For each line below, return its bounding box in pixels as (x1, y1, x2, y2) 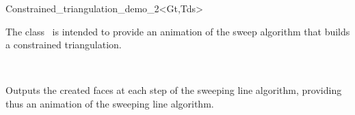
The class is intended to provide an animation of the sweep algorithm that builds (5, 24, 350, 38)
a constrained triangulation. (5, 37, 122, 52)
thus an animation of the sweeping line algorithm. (5, 96, 214, 110)
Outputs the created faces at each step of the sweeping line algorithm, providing (5, 83, 342, 97)
